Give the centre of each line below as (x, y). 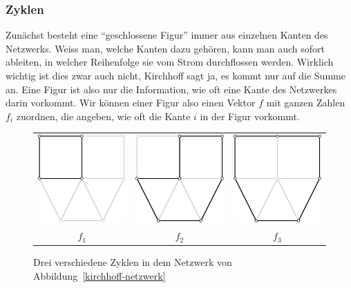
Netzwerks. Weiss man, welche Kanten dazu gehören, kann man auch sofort (165, 48)
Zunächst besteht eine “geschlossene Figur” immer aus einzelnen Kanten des (167, 35)
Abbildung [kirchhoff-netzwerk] (99, 276)
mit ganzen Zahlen (306, 103)
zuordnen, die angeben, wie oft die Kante (103, 116)
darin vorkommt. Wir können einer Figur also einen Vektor (131, 103)
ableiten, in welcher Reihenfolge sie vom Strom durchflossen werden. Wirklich (170, 62)
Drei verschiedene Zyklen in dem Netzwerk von (133, 262)
